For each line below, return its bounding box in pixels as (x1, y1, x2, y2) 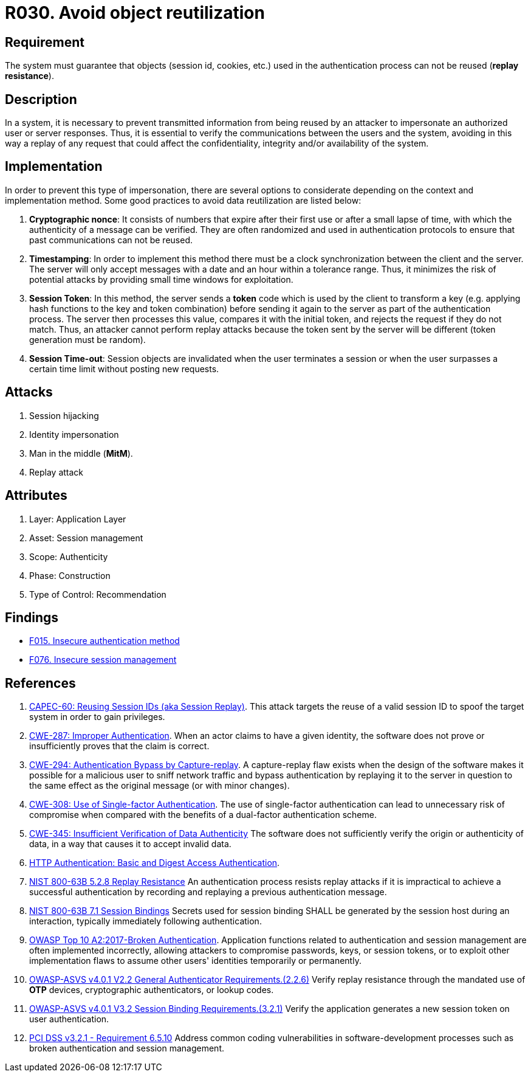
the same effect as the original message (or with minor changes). (29, 780, 290, 791)
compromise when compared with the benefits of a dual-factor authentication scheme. (29, 809, 377, 820)
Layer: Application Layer (29, 513, 126, 524)
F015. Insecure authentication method (29, 635, 180, 646)
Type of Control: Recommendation (29, 589, 166, 600)
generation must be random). (29, 334, 146, 345)
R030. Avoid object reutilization (5, 2, 265, 23)
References (5, 675, 76, 691)
